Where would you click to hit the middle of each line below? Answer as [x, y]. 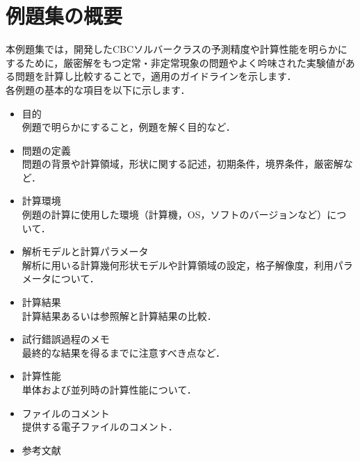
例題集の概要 [64, 16]
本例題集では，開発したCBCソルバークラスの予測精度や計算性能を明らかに [177, 49]
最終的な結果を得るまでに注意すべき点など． [124, 352]
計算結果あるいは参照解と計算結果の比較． [119, 315]
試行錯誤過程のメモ [66, 339]
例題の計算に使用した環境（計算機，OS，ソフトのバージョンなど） [174, 215]
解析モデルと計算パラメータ [85, 251]
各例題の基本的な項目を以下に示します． [98, 89]
